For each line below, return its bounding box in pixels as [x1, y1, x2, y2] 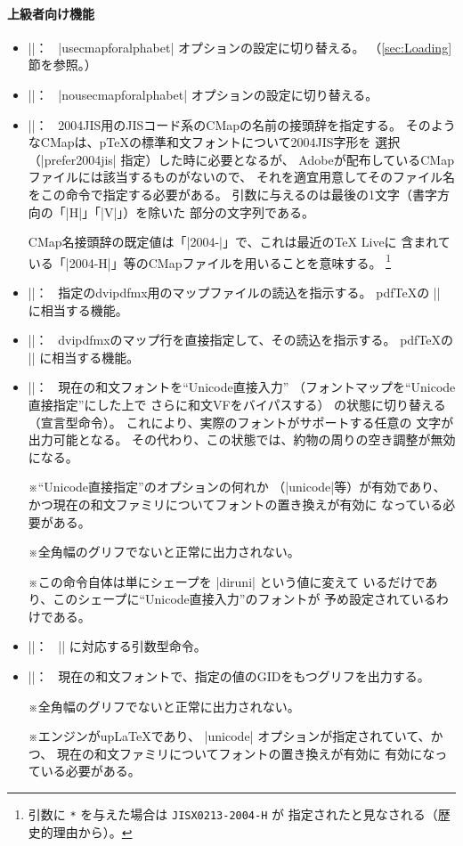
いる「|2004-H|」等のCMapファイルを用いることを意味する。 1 [28, 250, 391, 272]
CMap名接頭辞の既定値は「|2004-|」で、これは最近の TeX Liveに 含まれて [28, 232, 451, 251]
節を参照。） [28, 55, 97, 74]
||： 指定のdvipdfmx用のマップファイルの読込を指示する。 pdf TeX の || [28, 282, 441, 301]
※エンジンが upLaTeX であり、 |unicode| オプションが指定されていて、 [28, 727, 431, 745]
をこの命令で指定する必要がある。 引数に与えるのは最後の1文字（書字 [28, 184, 438, 203]
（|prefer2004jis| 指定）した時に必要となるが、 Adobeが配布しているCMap [28, 150, 454, 168]
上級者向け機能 [7, 4, 94, 22]
